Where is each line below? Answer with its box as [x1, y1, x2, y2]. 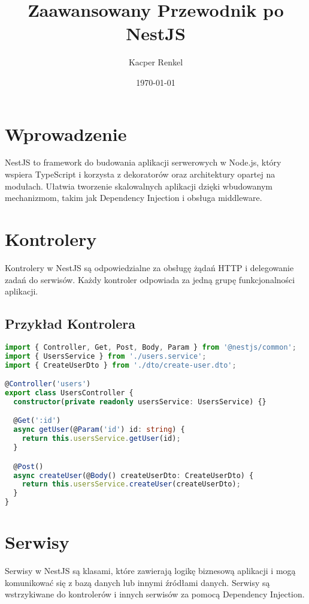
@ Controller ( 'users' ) [5, 380, 91, 389]
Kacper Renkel [128, 56, 183, 68]
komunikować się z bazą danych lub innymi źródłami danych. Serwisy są [5, 576, 270, 588]
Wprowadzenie [5, 121, 127, 146]
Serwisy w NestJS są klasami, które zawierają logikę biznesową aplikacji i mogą [5, 564, 296, 577]
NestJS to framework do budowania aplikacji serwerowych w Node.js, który [5, 156, 281, 169]
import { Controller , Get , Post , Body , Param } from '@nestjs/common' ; [5, 342, 296, 351]
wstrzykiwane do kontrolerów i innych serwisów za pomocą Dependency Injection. [5, 588, 305, 600]
